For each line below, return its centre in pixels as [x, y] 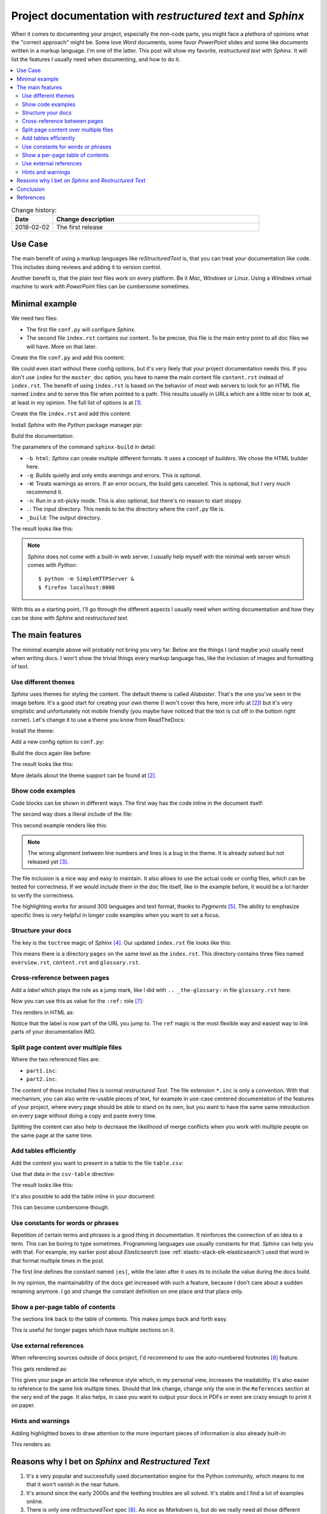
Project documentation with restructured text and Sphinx [158, 16]
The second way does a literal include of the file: [72, 814]
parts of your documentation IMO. [54, 1032]
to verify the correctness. [43, 895]
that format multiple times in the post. [58, 1260]
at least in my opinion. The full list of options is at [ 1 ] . [77, 402]
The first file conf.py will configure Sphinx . [81, 329]
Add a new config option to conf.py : [58, 742]
